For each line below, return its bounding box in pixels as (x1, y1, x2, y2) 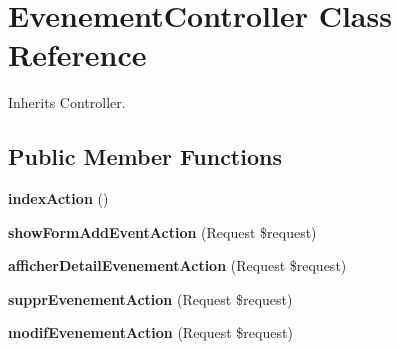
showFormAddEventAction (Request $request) (8, 221, 317, 242)
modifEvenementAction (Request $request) (8, 322, 293, 343)
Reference (8, 34, 147, 75)
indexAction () (8, 188, 109, 209)
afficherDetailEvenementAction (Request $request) (8, 255, 347, 276)
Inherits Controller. (8, 92, 126, 113)
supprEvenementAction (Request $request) (8, 288, 293, 309)
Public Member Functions (8, 141, 282, 172)
